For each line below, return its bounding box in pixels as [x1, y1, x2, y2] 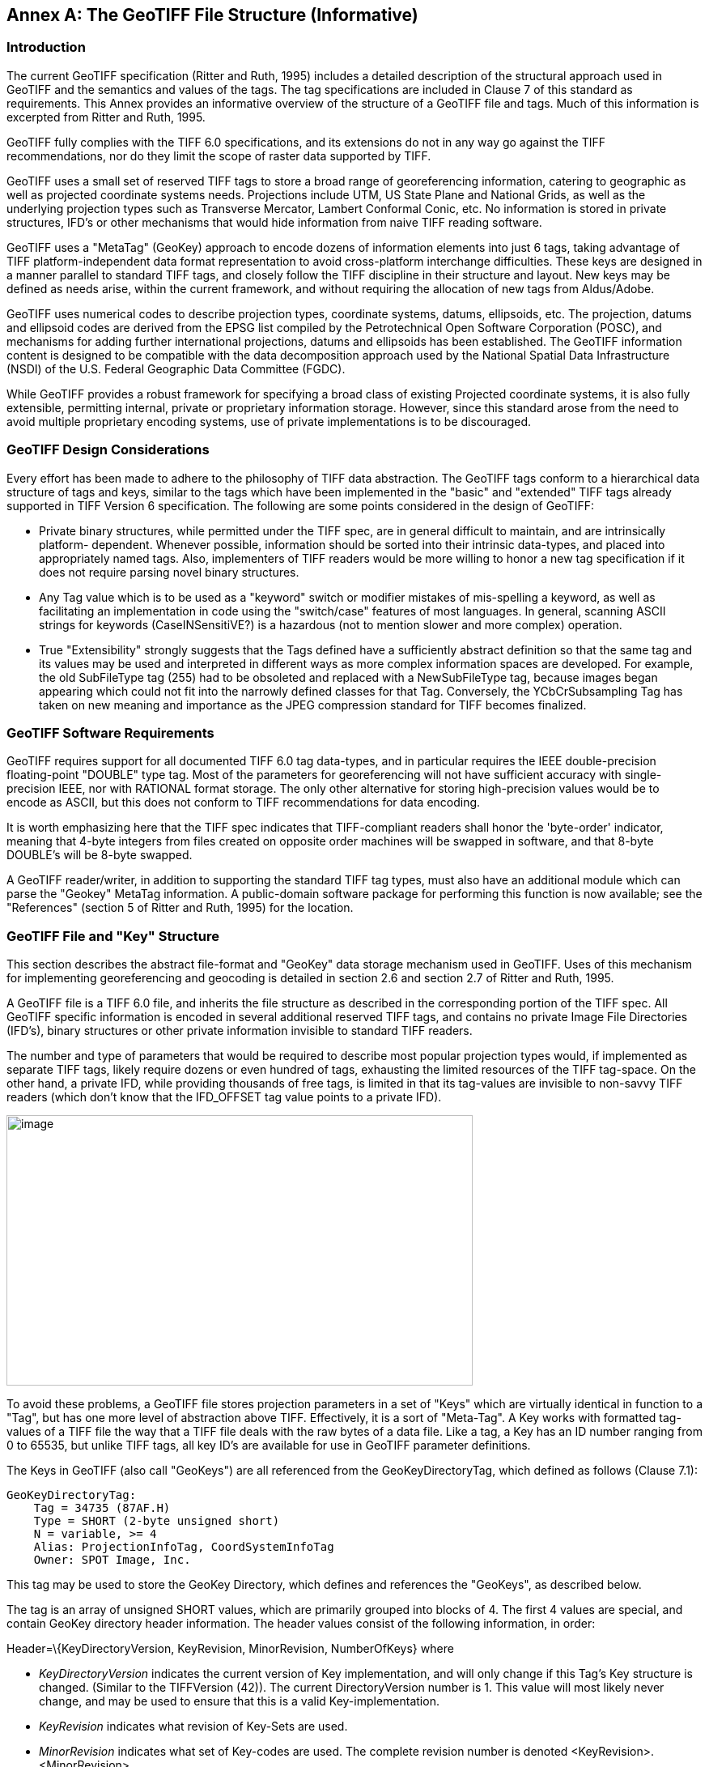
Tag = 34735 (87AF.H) [33, 1501, 171, 1515]
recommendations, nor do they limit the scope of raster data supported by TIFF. [6, 148, 431, 163]
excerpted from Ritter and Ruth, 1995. [6, 109, 206, 124]
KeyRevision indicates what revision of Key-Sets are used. [39, 1719, 348, 1734]
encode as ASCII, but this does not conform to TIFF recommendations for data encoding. [6, 795, 481, 810]
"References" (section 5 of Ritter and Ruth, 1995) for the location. [6, 901, 354, 915]
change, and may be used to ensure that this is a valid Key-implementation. [39, 1694, 439, 1709]
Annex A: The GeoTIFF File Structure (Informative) [6, 5, 418, 25]
